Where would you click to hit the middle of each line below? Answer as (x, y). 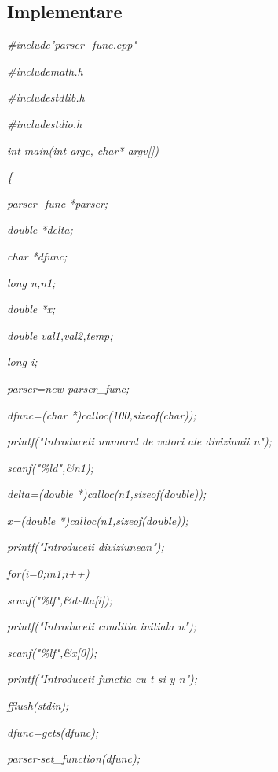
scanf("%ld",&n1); (50, 467)
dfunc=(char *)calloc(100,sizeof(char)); (102, 414)
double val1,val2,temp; (60, 335)
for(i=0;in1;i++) (48, 573)
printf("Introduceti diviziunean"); (86, 547)
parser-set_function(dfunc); (73, 758)
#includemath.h (45, 70)
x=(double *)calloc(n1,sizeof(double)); (98, 520)
